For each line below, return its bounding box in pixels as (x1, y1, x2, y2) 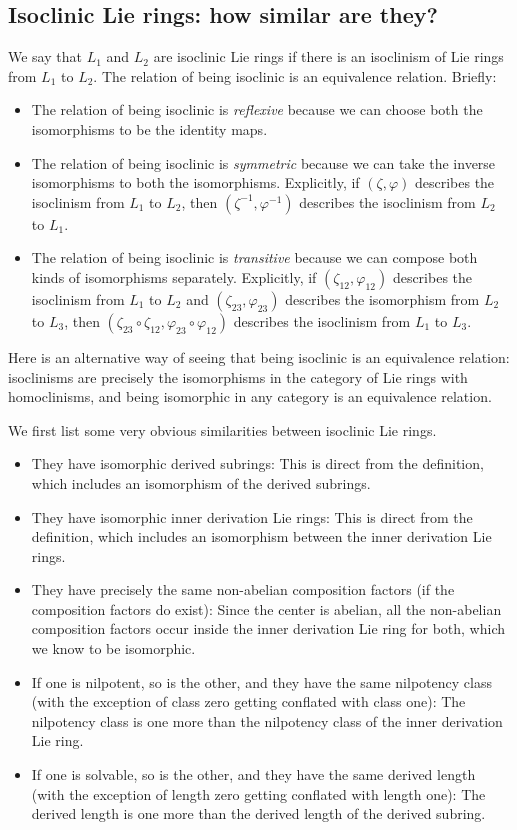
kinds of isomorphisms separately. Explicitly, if (31, 266, 317, 287)
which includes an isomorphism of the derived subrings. (31, 472, 371, 493)
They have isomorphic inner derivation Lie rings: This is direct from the (31, 506, 473, 527)
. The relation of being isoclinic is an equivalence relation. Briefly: (93, 65, 497, 86)
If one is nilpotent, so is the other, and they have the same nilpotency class (31, 671, 492, 692)
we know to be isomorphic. (31, 638, 196, 659)
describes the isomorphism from (285, 288, 480, 309)
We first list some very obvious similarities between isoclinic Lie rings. (8, 419, 437, 440)
